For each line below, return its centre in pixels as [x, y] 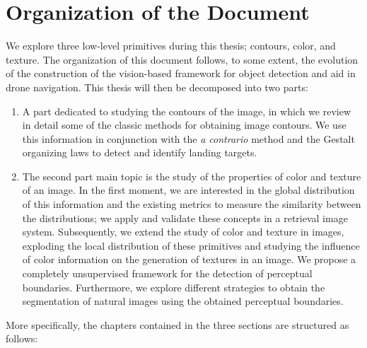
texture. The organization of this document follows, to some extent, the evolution [182, 59]
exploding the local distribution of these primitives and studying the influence [191, 245]
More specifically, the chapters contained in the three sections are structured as [177, 324]
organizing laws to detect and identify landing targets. [140, 152]
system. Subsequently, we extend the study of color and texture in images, [183, 232]
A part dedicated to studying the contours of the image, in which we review [186, 111]
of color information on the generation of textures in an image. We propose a [189, 259]
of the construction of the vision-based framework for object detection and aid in [181, 73]
